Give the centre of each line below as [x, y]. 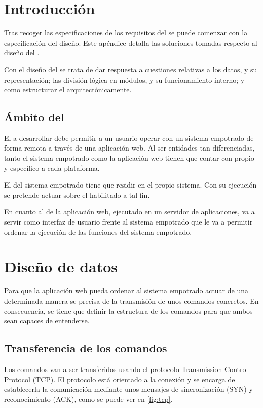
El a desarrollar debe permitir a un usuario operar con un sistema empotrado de [129, 138]
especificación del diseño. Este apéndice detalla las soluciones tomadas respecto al [131, 42]
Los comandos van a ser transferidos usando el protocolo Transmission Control [126, 369]
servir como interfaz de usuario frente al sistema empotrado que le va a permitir [128, 222]
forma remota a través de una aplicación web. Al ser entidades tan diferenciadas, [129, 148]
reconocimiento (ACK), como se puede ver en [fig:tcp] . [88, 399]
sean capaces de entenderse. [47, 321]
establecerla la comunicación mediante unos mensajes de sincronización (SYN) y [128, 389]
